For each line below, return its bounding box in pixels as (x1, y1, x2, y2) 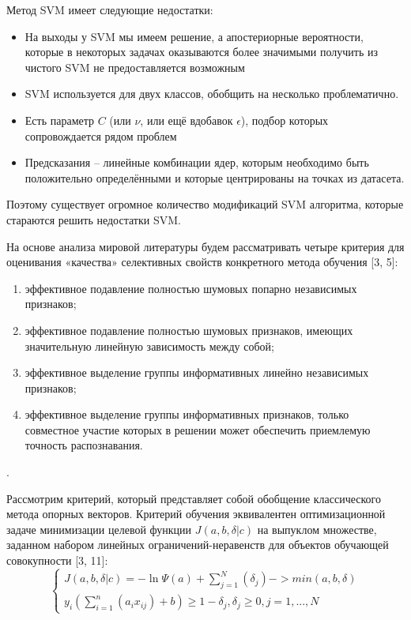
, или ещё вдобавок (140, 111, 233, 128)
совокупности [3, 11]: (6, 552, 108, 569)
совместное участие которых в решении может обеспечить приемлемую (25, 421, 371, 438)
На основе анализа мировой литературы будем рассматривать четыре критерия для (6, 238, 405, 254)
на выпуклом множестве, (257, 520, 377, 537)
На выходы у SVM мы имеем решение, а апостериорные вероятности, (25, 28, 364, 44)
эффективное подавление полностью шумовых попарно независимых (25, 280, 357, 296)
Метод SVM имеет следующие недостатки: (6, 2, 213, 17)
